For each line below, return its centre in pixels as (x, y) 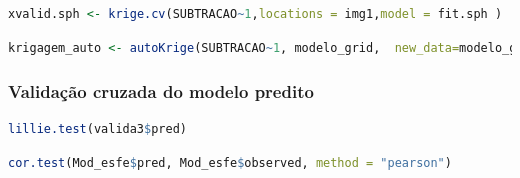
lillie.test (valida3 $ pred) (97, 129)
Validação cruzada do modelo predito (161, 91)
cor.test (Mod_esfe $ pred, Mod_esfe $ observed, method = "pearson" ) (230, 163)
